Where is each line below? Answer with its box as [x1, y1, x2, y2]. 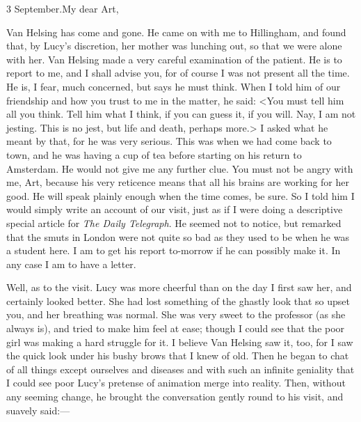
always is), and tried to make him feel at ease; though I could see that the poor [6, 321, 345, 336]
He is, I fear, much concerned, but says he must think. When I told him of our [6, 79, 341, 93]
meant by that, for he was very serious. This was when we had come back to [6, 134, 332, 148]
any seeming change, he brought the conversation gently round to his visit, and [6, 389, 344, 404]
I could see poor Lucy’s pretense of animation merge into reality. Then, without [6, 375, 346, 390]
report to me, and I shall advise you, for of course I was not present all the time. [6, 65, 350, 80]
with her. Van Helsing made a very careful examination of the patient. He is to [6, 52, 342, 66]
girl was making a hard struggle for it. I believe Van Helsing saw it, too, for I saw [6, 334, 353, 349]
